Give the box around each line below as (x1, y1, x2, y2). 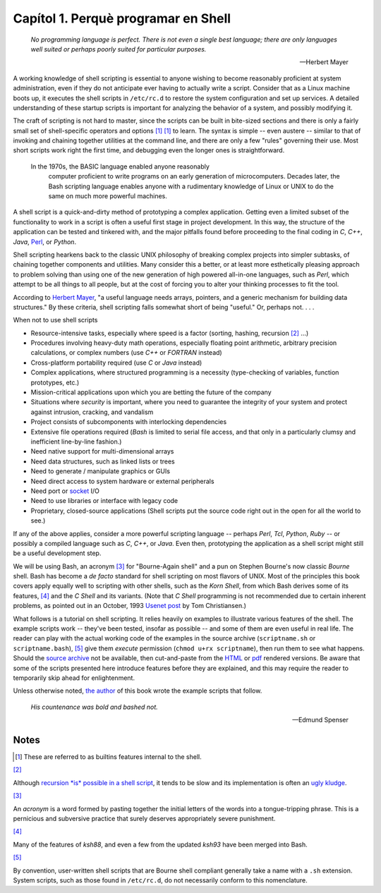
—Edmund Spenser (291, 716, 349, 724)
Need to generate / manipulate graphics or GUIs (30, 467, 171, 475)
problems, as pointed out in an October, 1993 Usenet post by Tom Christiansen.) (13, 602, 247, 610)
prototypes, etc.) (30, 378, 80, 387)
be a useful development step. (13, 549, 102, 557)
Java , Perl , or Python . (13, 237, 77, 246)
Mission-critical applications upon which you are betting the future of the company (30, 388, 272, 396)
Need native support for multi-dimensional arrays (30, 447, 174, 456)
